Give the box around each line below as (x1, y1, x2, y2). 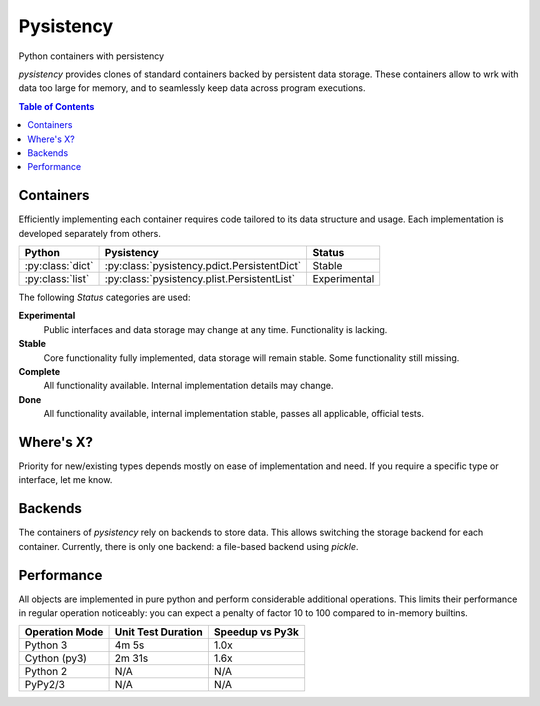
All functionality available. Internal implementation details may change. (43, 380, 334, 392)
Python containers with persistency (18, 50, 165, 62)
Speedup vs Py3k (213, 625, 300, 639)
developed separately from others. (18, 227, 162, 239)
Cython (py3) (24, 651, 87, 665)
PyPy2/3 (24, 678, 65, 692)
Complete (18, 365, 61, 377)
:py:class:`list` (24, 271, 90, 285)
